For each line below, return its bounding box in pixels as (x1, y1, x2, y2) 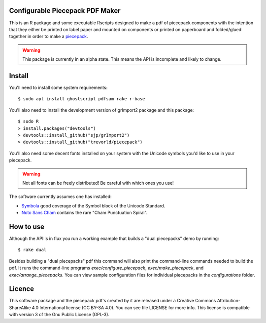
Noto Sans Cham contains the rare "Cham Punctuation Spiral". (21, 210, 148, 216)
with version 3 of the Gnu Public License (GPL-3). (9, 312, 110, 318)
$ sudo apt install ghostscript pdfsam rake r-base (18, 96, 145, 102)
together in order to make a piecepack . (9, 34, 88, 40)
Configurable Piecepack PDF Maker (9, 6, 121, 15)
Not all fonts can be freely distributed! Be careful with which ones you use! (22, 180, 174, 186)
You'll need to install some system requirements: (9, 84, 108, 90)
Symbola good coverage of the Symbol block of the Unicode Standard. (21, 202, 166, 208)
